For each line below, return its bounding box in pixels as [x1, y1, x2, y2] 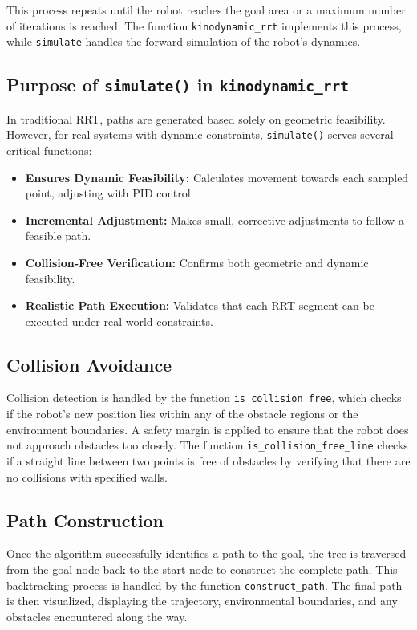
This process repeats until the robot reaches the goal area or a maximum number [6, 2, 406, 18]
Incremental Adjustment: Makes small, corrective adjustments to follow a [25, 211, 404, 228]
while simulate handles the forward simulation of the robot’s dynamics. [6, 33, 361, 50]
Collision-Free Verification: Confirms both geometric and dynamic [25, 254, 369, 270]
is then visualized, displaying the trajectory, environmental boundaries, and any [6, 592, 398, 609]
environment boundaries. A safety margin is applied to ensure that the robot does [6, 421, 409, 437]
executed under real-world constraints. [25, 312, 213, 329]
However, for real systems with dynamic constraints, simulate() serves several [6, 126, 394, 143]
